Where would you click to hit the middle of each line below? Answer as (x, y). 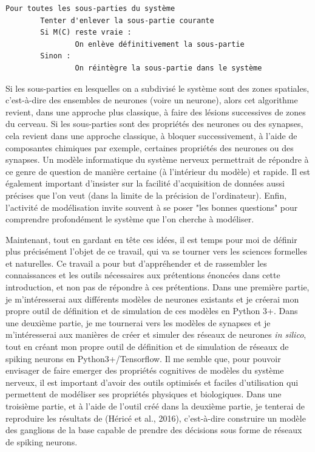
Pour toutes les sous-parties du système (90, 9)
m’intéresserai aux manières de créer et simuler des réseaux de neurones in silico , (156, 334)
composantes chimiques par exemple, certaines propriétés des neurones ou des (150, 147)
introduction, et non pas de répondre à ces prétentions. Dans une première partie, (157, 287)
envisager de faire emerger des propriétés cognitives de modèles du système (145, 370)
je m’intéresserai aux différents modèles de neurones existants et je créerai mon (152, 299)
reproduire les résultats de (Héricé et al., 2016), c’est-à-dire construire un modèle (156, 418)
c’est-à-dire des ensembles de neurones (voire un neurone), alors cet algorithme (152, 100)
